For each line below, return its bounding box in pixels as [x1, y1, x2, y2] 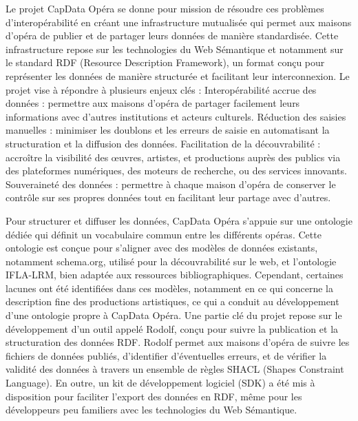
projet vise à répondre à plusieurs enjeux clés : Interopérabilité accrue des [6, 82, 317, 96]
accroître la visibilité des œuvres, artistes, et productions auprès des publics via [6, 150, 341, 164]
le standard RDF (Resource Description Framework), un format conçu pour [6, 55, 325, 70]
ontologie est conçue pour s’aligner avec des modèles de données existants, [6, 240, 318, 255]
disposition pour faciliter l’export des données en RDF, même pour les [6, 389, 302, 403]
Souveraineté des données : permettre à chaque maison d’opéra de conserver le [6, 176, 336, 191]
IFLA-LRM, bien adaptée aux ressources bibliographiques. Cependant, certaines [6, 267, 344, 282]
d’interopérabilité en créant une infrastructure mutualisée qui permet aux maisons [6, 14, 352, 29]
